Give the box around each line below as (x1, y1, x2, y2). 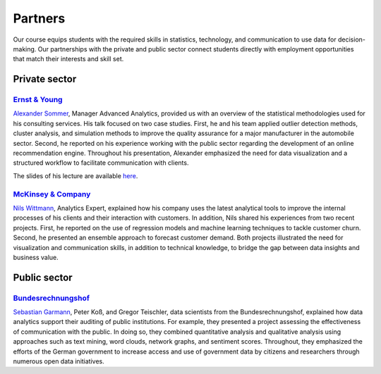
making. (13, 44, 37, 53)
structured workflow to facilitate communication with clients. (13, 158, 189, 167)
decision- (337, 35, 366, 44)
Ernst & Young (13, 95, 63, 105)
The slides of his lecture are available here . (13, 171, 138, 180)
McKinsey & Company (13, 189, 91, 199)
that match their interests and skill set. (13, 55, 124, 63)
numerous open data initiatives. (13, 357, 105, 366)
